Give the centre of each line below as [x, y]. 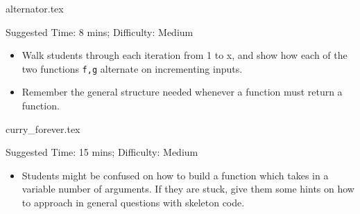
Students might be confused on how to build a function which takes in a [175, 175]
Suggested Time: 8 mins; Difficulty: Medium [100, 32]
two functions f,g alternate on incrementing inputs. [132, 68]
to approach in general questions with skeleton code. [133, 202]
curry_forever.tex [43, 128]
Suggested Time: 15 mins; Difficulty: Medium [102, 152]
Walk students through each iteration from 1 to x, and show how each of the [185, 55]
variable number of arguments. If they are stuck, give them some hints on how [188, 189]
